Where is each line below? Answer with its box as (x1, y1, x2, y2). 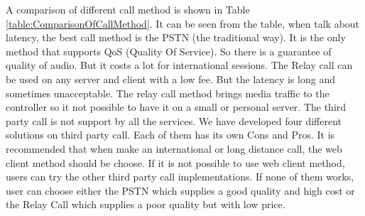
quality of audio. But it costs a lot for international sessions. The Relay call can (6, 58, 353, 72)
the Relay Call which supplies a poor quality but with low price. (6, 197, 285, 212)
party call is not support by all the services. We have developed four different (6, 113, 342, 128)
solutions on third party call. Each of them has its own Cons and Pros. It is (6, 127, 335, 142)
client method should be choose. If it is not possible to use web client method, (6, 155, 345, 170)
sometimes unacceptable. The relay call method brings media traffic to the (6, 85, 329, 100)
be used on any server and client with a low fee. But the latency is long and (6, 71, 336, 86)
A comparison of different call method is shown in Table (6, 2, 250, 16)
